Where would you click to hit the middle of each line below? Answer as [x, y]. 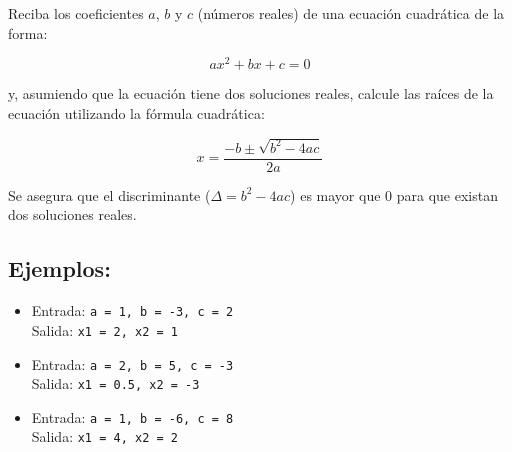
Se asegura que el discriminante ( [109, 194]
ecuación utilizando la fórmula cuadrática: [136, 112]
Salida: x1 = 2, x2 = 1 [104, 329]
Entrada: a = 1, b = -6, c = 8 [132, 416]
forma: [28, 32]
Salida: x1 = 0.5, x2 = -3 [115, 383]
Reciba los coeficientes [76, 13]
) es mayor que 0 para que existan [394, 194]
